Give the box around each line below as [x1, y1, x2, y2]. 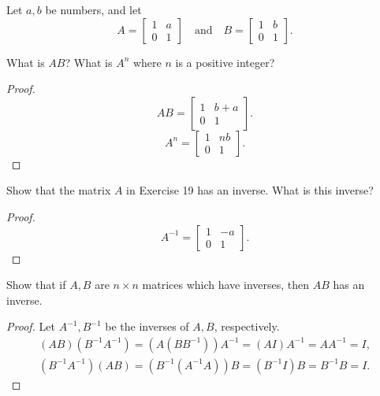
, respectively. [214, 318, 280, 335]
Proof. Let [6, 318, 55, 335]
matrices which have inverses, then [142, 276, 310, 293]
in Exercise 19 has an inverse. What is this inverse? [126, 182, 374, 198]
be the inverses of [105, 318, 189, 335]
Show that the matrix [6, 182, 111, 198]
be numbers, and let [45, 2, 142, 17]
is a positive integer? [175, 54, 275, 70]
